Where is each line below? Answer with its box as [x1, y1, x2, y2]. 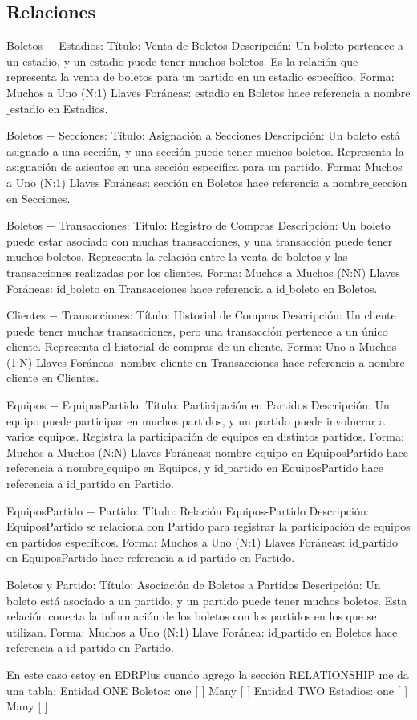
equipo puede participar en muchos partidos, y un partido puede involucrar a [6, 412, 385, 429]
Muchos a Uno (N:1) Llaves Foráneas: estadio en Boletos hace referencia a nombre [6, 83, 411, 100]
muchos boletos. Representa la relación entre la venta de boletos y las [6, 248, 348, 265]
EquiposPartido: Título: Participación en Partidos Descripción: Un [62, 397, 390, 413]
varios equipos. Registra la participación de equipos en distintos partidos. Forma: [6, 428, 404, 445]
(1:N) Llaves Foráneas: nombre [6, 353, 157, 370]
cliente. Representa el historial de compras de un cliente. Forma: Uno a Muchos [6, 338, 397, 355]
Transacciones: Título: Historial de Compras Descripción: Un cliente [61, 307, 396, 323]
